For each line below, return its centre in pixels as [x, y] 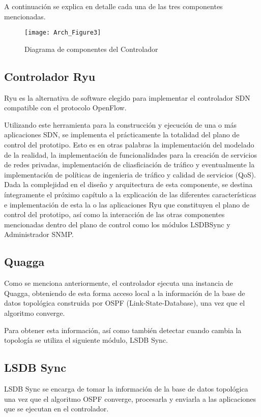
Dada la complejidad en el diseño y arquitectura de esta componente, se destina [128, 184]
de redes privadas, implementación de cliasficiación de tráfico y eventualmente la [129, 165]
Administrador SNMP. [39, 234]
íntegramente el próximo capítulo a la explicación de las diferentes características [130, 194]
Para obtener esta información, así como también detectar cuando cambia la [123, 330]
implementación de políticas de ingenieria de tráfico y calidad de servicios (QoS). [130, 174]
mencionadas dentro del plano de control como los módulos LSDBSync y [117, 224]
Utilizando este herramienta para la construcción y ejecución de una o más [120, 124]
